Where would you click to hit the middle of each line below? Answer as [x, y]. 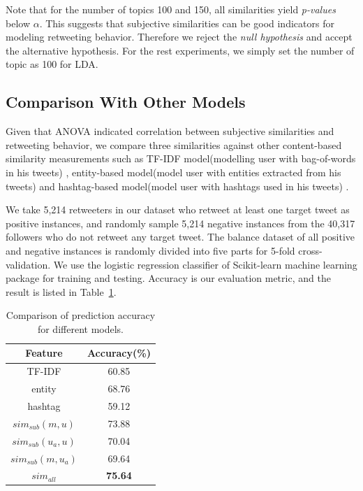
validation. [28, 264]
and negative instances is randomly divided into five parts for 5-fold [150, 250]
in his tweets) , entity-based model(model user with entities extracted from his [173, 172]
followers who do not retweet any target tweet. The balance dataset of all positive [180, 237]
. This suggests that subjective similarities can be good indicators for [187, 23]
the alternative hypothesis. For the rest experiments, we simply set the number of [180, 50]
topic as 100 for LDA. [52, 64]
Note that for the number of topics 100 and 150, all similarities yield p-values [171, 9]
